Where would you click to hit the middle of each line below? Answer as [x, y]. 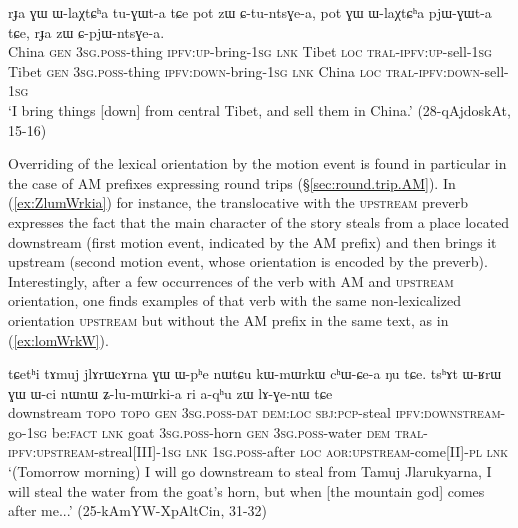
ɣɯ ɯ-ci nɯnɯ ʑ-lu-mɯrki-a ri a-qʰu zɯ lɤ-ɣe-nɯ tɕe [170, 392]
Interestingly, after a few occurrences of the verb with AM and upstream [231, 280]
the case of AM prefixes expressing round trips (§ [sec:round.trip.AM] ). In [232, 182]
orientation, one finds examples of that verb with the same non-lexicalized [234, 300]
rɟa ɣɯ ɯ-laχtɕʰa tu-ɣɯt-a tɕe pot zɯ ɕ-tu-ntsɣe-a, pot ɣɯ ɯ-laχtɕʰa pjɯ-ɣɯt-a [250, 12]
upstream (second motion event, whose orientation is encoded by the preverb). [248, 261]
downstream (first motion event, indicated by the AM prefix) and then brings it [252, 241]
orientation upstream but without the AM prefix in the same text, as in [228, 319]
